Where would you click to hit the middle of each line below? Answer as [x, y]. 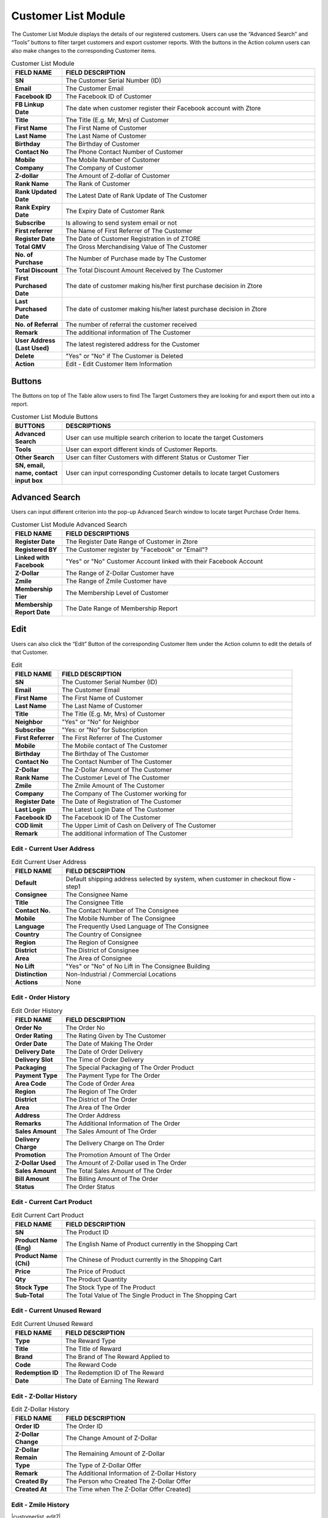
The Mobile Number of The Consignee [121, 918]
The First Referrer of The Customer [112, 738]
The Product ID [87, 1233]
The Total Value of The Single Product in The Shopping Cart [151, 1295]
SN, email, [30, 465]
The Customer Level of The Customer [116, 777]
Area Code [31, 1083]
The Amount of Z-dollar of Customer [118, 176]
